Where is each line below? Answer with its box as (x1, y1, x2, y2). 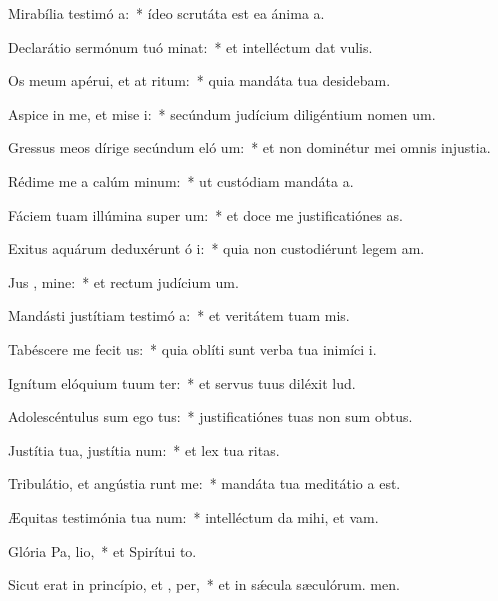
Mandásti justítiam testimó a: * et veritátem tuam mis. (8, 305, 350, 326)
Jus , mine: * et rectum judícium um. (8, 271, 239, 292)
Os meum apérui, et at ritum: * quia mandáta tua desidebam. (8, 70, 391, 91)
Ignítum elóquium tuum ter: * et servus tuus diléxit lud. (8, 372, 356, 393)
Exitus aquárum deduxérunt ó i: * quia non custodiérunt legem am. (8, 238, 425, 259)
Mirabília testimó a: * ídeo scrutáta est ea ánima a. (8, 3, 325, 23)
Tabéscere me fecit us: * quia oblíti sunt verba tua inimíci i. (8, 338, 377, 359)
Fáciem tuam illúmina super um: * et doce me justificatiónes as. (8, 204, 403, 225)
